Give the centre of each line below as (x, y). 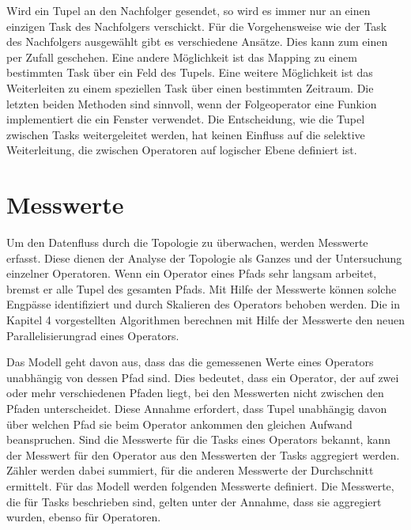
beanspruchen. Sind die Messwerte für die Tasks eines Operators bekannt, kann (199, 439)
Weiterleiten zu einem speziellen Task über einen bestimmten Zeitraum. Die (190, 87)
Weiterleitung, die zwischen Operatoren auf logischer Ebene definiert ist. (182, 150)
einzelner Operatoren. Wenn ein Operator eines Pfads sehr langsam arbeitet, (192, 273)
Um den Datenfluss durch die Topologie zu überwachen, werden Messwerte (187, 242)
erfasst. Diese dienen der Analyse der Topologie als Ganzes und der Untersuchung (204, 257)
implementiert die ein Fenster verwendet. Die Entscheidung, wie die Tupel (186, 119)
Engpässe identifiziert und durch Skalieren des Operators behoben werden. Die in (203, 304)
